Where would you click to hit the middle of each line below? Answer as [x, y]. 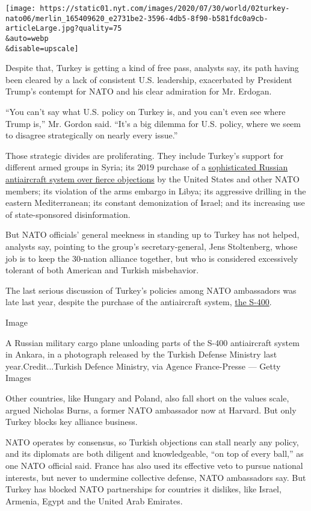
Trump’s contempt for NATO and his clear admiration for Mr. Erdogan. [139, 91]
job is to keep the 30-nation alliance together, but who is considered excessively [152, 258]
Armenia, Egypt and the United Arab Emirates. [94, 500]
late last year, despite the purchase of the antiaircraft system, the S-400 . [139, 302]
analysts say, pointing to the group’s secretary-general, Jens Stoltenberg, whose [152, 246]
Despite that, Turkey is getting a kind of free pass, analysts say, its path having [152, 68]
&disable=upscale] [42, 48]
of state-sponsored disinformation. [68, 214]
